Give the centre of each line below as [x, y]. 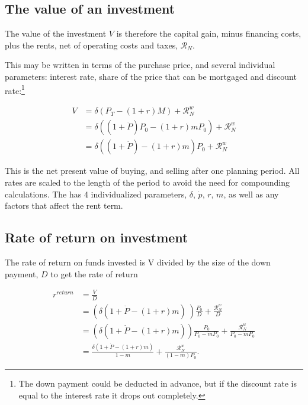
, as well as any [251, 194]
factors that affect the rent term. [64, 205]
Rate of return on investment [97, 237]
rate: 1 [15, 89]
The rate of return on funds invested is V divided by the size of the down [138, 262]
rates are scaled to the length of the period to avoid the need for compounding [147, 182]
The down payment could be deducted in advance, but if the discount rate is [158, 383]
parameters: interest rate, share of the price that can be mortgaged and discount [151, 76]
